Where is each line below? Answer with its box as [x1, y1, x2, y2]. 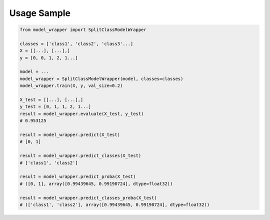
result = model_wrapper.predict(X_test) [19, 132, 120, 137]
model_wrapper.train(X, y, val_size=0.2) [19, 83, 123, 88]
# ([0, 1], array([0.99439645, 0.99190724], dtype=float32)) [19, 180, 173, 186]
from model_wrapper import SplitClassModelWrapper [19, 27, 147, 32]
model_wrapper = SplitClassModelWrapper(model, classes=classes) [19, 75, 183, 81]
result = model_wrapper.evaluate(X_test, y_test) [19, 110, 144, 116]
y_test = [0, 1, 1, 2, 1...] [19, 104, 91, 109]
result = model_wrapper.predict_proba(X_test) [19, 174, 136, 179]
